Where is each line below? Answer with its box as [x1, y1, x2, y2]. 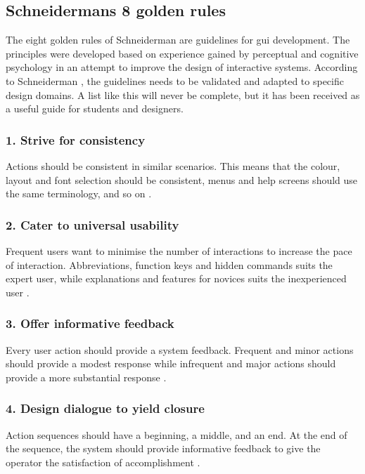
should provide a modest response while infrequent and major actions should [6, 356, 336, 371]
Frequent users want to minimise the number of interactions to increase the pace [6, 243, 352, 258]
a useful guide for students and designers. [6, 101, 184, 116]
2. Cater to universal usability [6, 216, 179, 233]
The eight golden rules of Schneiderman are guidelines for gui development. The [6, 32, 350, 47]
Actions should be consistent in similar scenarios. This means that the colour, [6, 158, 340, 173]
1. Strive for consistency [6, 131, 146, 148]
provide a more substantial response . [6, 369, 167, 384]
